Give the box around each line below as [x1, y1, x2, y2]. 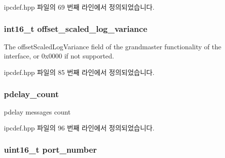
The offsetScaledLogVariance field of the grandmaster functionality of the [4, 41, 222, 51]
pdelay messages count [4, 106, 71, 116]
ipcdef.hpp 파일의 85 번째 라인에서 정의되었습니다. [4, 67, 155, 77]
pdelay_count [4, 87, 59, 100]
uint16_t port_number [4, 143, 97, 155]
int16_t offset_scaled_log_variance [4, 22, 148, 34]
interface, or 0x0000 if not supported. [4, 51, 114, 61]
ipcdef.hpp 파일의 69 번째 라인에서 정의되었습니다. [4, 2, 155, 12]
